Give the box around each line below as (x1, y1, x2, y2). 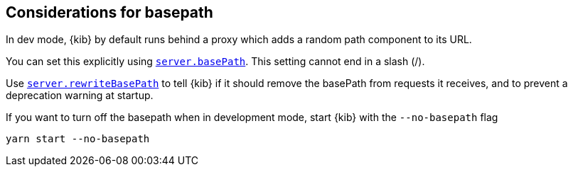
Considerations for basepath (6, 4, 213, 21)
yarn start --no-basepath (6, 133, 150, 145)
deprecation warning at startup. (6, 89, 154, 102)
